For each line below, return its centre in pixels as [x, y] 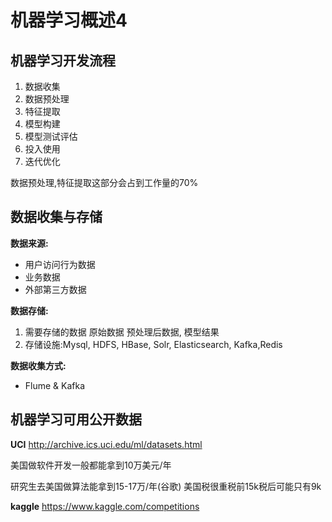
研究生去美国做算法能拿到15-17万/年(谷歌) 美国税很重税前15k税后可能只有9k [166, 486]
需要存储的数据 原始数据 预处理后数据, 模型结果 [122, 332]
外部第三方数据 [55, 289]
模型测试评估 [51, 136]
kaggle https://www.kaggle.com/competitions [105, 506]
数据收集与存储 [56, 217]
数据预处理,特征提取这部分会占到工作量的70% [104, 182]
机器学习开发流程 [63, 60]
